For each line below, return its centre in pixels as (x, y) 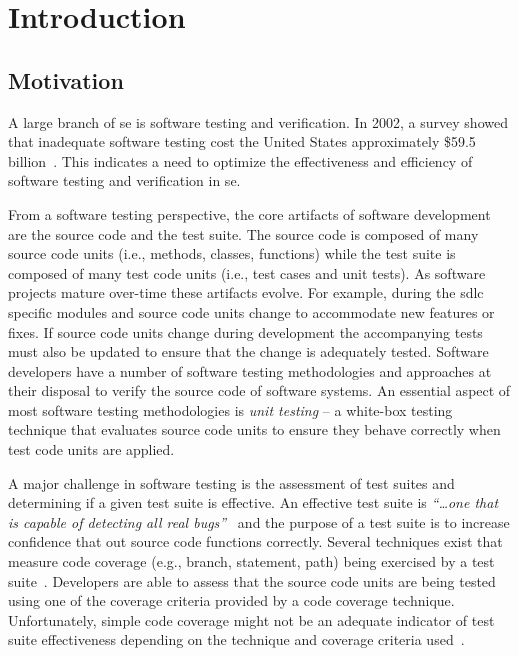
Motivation (66, 79)
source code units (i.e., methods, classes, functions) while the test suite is (232, 253)
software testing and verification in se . (124, 180)
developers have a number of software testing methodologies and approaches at (250, 370)
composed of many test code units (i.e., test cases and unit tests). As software (247, 272)
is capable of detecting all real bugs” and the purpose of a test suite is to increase (259, 521)
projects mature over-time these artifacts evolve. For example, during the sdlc (246, 292)
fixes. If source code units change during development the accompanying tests (245, 331)
